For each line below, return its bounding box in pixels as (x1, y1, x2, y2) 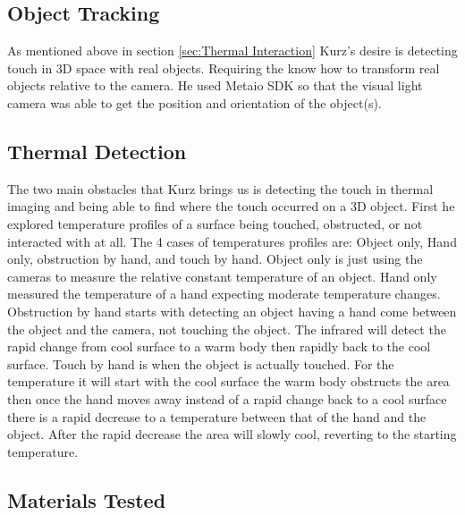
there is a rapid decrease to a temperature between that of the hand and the (7, 407, 427, 426)
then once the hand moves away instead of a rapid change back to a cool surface (7, 389, 447, 408)
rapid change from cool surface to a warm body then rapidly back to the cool (7, 337, 431, 356)
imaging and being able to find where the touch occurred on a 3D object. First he (7, 197, 455, 215)
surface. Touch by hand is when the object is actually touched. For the (7, 354, 394, 373)
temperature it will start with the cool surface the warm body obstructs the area (7, 372, 450, 391)
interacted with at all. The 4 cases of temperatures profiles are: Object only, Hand (7, 232, 457, 250)
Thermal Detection (7, 137, 187, 165)
